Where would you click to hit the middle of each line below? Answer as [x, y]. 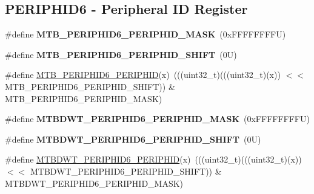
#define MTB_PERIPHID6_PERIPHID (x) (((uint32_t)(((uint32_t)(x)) [143, 75]
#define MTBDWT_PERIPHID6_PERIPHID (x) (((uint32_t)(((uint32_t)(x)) [153, 159]
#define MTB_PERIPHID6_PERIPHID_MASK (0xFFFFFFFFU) [145, 34]
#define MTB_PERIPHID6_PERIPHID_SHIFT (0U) [121, 54]
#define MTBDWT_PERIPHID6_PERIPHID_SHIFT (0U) [133, 139]
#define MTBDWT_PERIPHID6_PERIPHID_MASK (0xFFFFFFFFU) [157, 119]
